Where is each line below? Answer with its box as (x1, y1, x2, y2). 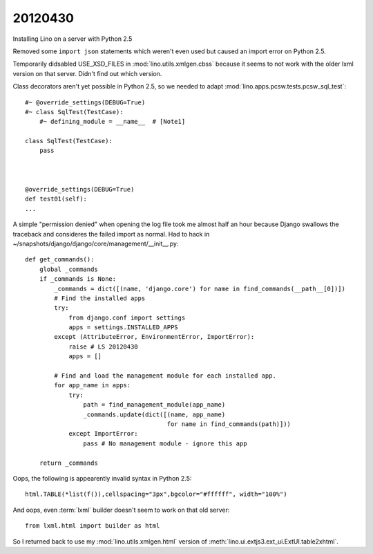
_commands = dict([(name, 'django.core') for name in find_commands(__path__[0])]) (54, 284, 345, 293)
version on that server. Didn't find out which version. (12, 69, 162, 77)
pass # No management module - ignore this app (83, 439, 248, 447)
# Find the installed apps (54, 294, 146, 302)
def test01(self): (25, 195, 88, 203)
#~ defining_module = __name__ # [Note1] (39, 118, 186, 126)
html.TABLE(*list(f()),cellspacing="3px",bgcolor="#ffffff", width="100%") (25, 490, 287, 498)
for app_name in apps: (54, 381, 131, 389)
